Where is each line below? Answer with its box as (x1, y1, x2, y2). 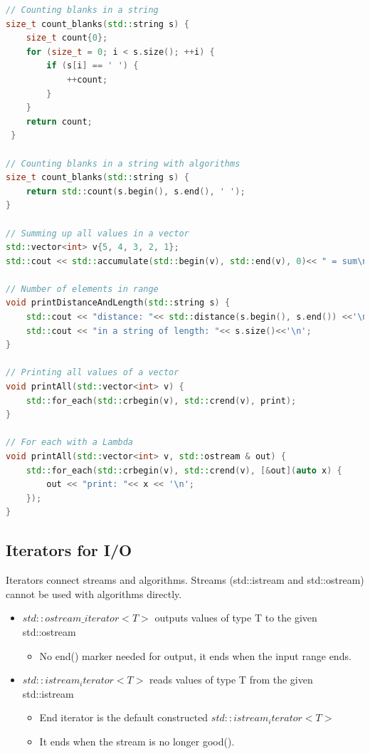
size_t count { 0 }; (26, 33, 108, 43)
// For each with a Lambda (6, 437, 133, 448)
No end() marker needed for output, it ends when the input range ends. (39, 648, 351, 663)
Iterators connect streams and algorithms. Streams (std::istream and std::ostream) (6, 572, 364, 587)
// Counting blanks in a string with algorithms (6, 158, 240, 169)
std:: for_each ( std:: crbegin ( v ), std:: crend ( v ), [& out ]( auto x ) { (26, 465, 342, 476)
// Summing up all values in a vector (6, 228, 189, 239)
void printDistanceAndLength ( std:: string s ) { (6, 298, 231, 308)
